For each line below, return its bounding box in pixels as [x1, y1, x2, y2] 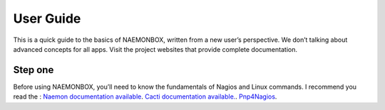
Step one [13, 64, 54, 76]
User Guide [13, 11, 81, 26]
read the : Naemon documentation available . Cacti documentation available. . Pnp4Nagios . [13, 92, 277, 101]
